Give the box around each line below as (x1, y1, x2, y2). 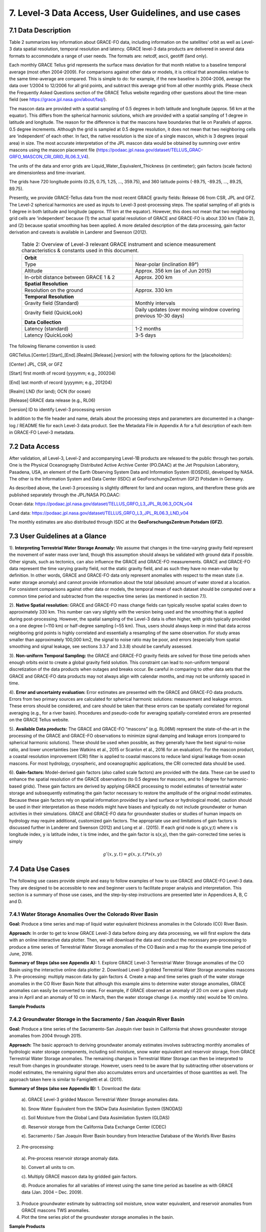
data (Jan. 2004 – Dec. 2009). (21, 1189, 83, 1195)
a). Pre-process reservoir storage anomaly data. (21, 1155, 119, 1161)
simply (9, 838, 23, 844)
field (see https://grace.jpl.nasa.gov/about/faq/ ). (9, 97, 107, 103)
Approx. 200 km (135, 274, 172, 280)
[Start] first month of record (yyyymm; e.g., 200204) (9, 370, 116, 376)
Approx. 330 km (135, 286, 172, 293)
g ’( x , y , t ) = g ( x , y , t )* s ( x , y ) (102, 852, 162, 857)
